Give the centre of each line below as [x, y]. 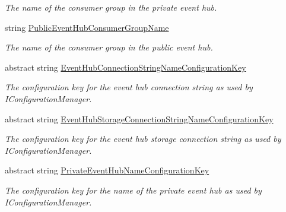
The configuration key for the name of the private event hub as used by [133, 190]
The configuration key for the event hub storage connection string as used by [143, 139]
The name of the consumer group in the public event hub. [109, 47]
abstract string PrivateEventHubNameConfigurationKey [107, 170]
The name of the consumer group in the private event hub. [111, 7]
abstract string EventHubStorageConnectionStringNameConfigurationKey [139, 118]
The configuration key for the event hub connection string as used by [129, 87]
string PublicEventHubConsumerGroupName [87, 27]
